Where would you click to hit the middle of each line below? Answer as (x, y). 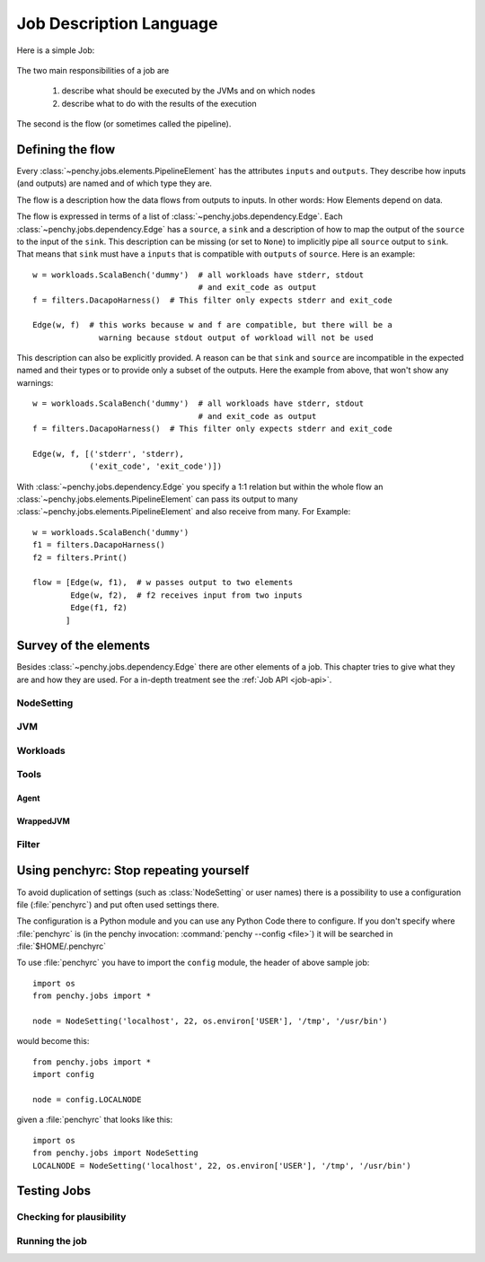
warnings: (35, 382)
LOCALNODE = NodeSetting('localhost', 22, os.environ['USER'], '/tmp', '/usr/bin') (222, 1166)
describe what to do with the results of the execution (159, 103)
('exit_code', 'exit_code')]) (156, 466)
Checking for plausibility (71, 1217)
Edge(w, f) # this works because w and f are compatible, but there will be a (212, 325)
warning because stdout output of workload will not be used (236, 337)
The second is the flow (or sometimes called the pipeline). (124, 124)
